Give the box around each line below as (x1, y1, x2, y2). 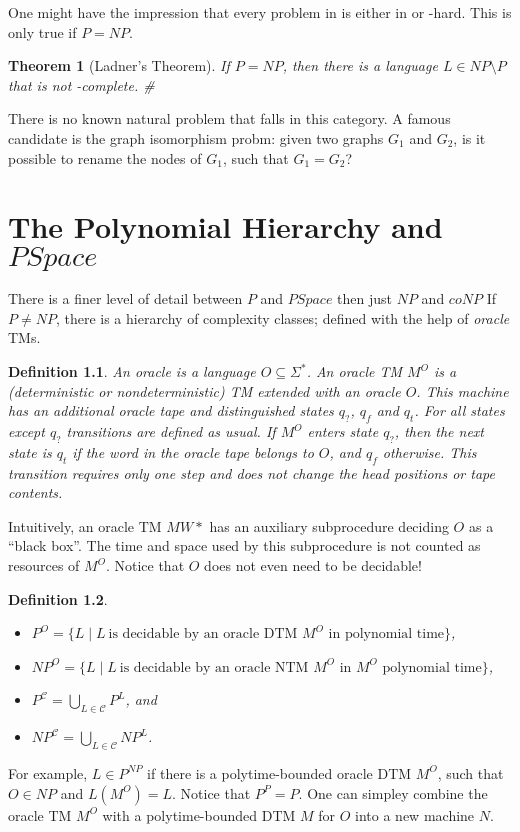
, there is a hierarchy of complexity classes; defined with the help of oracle (55, 307, 510, 328)
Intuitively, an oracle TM (8, 515, 162, 536)
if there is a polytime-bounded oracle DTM (147, 762, 412, 783)
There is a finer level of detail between (8, 288, 243, 309)
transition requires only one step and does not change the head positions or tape (8, 462, 495, 483)
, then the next (394, 421, 484, 442)
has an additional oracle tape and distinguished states (8, 400, 334, 421)
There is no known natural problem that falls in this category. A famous (8, 108, 451, 129)
